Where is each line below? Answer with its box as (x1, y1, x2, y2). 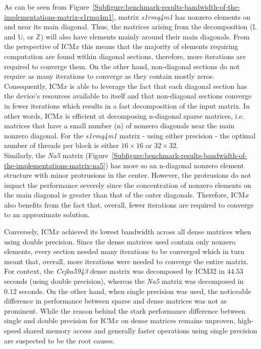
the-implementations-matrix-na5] (4, 160, 106, 170)
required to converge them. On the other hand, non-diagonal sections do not (4, 61, 240, 71)
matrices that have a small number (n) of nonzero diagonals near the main (4, 120, 235, 131)
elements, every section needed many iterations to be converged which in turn (4, 246, 244, 257)
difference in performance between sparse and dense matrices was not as (4, 295, 227, 306)
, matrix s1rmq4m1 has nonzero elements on (114, 11, 250, 22)
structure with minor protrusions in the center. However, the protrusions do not (4, 170, 251, 180)
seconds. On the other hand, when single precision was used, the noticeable (19, 285, 251, 296)
